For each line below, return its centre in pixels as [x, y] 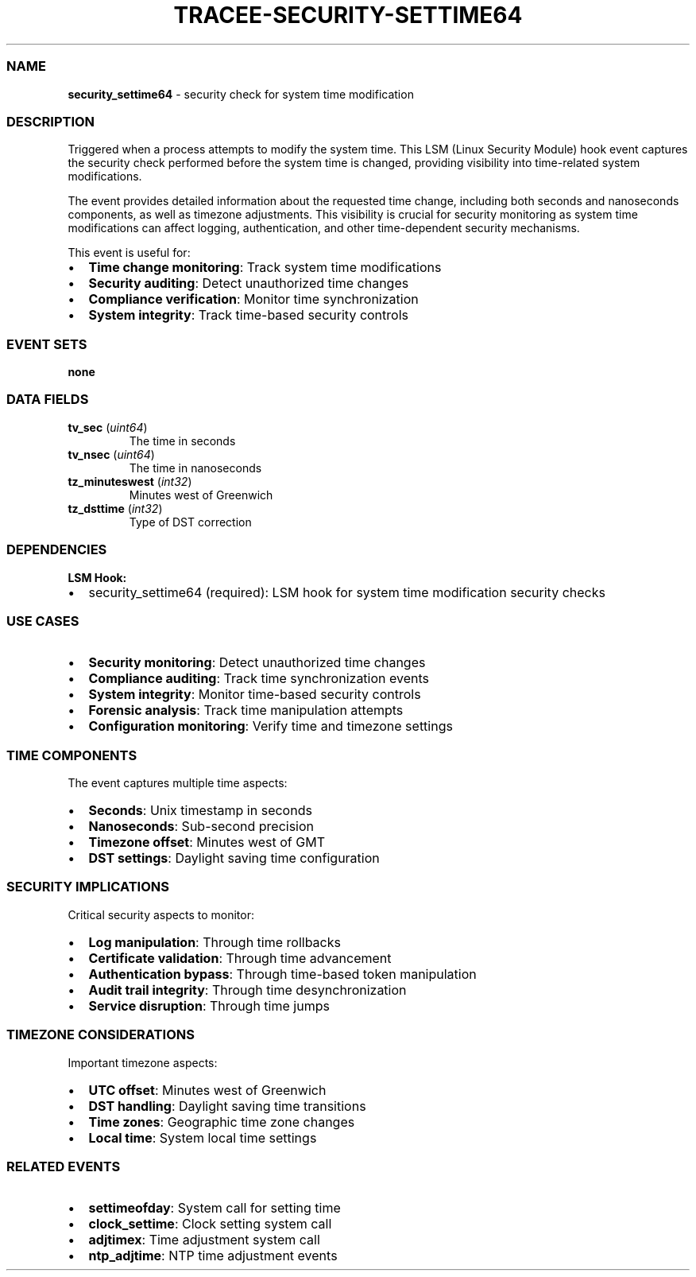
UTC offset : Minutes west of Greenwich [207, 1090]
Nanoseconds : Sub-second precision [201, 826]
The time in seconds [182, 441]
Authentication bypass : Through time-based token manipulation [282, 974]
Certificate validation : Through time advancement [240, 958]
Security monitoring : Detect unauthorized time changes [257, 663]
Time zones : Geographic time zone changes [222, 1122]
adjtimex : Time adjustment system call [204, 1240]
